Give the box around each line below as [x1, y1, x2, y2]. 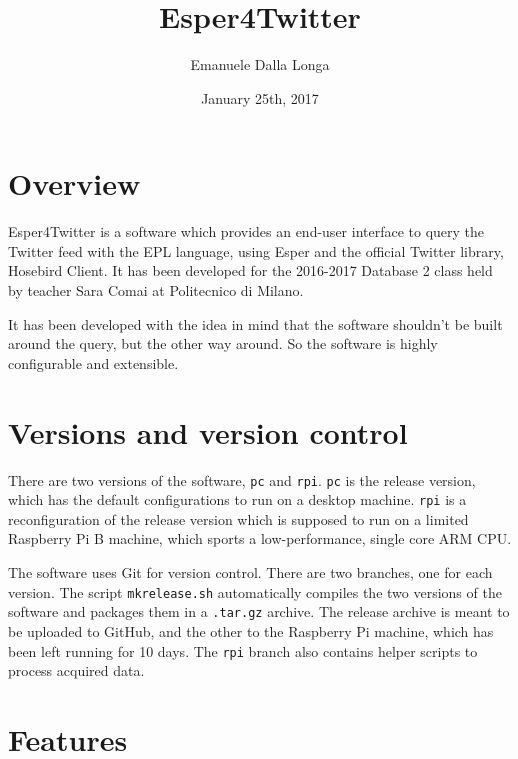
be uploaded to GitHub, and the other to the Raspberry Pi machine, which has [8, 620, 494, 641]
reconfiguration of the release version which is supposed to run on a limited [8, 508, 469, 529]
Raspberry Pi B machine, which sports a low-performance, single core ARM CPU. [8, 528, 512, 549]
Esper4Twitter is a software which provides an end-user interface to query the [8, 221, 485, 242]
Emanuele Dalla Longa [190, 54, 330, 75]
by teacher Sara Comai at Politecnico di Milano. [8, 280, 304, 301]
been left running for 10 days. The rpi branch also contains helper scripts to [8, 640, 478, 661]
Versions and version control [8, 411, 408, 452]
